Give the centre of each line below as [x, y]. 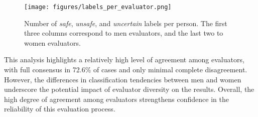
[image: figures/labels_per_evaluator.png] [98, 7]
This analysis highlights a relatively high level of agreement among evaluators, [124, 60]
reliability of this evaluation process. [60, 109]
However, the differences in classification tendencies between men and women [123, 79]
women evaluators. [52, 42]
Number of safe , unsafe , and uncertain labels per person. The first [126, 23]
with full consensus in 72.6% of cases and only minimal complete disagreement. [126, 70]
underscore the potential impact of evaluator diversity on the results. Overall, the [129, 89]
